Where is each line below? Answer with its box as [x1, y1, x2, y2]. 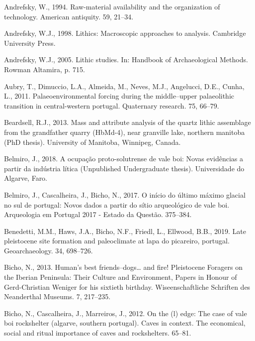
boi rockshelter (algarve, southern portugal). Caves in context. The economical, [4, 318, 246, 328]
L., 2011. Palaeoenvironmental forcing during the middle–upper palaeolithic [4, 91, 235, 101]
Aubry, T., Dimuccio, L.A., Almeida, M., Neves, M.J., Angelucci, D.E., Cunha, [4, 81, 245, 91]
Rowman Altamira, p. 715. [4, 64, 85, 74]
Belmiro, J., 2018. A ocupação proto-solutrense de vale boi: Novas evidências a [4, 153, 244, 164]
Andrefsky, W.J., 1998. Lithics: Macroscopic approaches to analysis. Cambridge [4, 28, 246, 38]
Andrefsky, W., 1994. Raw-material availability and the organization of [4, 1, 220, 11]
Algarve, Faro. [4, 173, 48, 183]
